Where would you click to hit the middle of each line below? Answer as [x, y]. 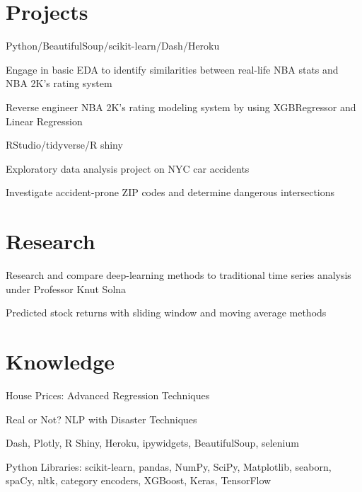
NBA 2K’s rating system [59, 83]
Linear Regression [44, 121]
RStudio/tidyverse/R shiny [64, 145]
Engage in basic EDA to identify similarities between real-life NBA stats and [172, 69]
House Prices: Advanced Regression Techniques [108, 395]
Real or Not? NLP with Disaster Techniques [101, 419]
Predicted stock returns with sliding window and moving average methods [166, 313]
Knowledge [60, 361]
